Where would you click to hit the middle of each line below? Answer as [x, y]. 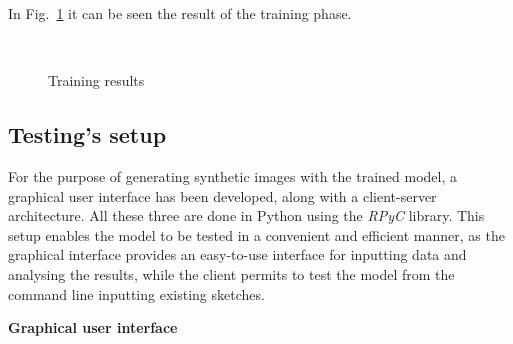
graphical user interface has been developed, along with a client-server [222, 195]
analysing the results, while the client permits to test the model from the [231, 273]
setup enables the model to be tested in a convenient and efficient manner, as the [256, 234]
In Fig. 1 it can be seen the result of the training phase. [180, 13]
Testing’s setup [87, 134]
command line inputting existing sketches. [136, 293]
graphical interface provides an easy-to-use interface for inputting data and [237, 254]
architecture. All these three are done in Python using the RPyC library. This [246, 215]
